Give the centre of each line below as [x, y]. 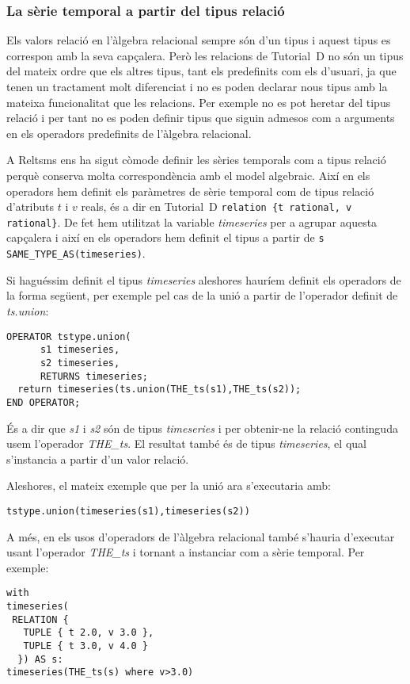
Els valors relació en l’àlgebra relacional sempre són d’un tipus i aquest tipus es [199, 40]
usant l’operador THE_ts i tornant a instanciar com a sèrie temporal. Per [186, 552]
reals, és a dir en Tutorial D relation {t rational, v [216, 206]
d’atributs [30, 206]
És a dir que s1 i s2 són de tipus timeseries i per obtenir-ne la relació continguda [202, 428]
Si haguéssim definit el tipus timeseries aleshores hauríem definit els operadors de [204, 279]
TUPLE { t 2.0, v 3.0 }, [89, 633]
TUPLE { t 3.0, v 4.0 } [85, 646]
